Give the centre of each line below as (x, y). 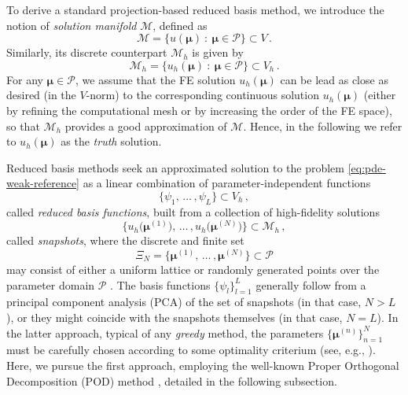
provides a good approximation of (146, 126)
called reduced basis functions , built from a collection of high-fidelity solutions (193, 211)
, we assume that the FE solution (155, 79)
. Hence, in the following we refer (323, 126)
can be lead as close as (334, 79)
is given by (218, 52)
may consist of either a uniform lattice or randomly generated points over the (193, 269)
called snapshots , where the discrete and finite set (125, 240)
